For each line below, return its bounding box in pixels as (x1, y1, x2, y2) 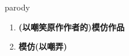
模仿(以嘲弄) (18, 40, 67, 52)
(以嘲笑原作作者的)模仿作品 (18, 20, 125, 33)
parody (5, 1, 30, 13)
